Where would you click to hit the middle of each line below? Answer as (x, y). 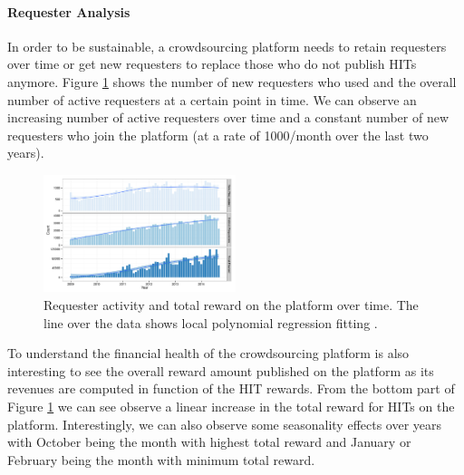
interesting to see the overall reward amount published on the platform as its (221, 370)
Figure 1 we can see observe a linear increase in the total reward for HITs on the (231, 406)
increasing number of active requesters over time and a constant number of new (228, 117)
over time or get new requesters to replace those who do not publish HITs (212, 64)
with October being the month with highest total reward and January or (209, 442)
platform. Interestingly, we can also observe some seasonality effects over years (225, 424)
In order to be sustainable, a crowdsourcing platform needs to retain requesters (227, 46)
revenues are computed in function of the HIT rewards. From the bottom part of (231, 388)
